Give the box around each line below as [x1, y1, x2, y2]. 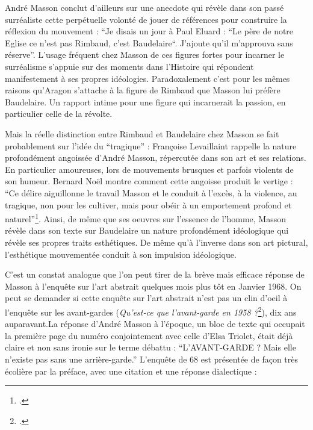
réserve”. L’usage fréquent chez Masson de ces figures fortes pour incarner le [5, 48, 285, 61]
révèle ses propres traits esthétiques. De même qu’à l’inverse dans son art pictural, [5, 235, 308, 248]
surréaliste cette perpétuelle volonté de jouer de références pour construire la [5, 13, 287, 25]
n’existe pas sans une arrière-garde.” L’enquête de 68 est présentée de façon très [5, 352, 299, 365]
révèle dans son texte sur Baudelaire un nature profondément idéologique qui [5, 224, 289, 237]
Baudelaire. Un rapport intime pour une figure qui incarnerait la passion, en [5, 95, 286, 108]
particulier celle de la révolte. [5, 107, 113, 120]
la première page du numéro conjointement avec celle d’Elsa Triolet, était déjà [5, 329, 293, 341]
